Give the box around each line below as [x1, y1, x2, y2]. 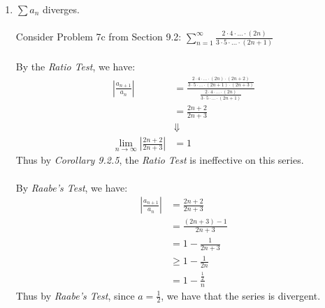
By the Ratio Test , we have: [15, 59, 136, 74]
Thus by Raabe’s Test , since [15, 288, 135, 302]
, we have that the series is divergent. [161, 288, 321, 302]
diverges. [42, 2, 80, 16]
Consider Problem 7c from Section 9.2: [15, 29, 182, 44]
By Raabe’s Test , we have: [15, 180, 128, 194]
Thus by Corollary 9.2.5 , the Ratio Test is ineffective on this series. [15, 153, 304, 167]
